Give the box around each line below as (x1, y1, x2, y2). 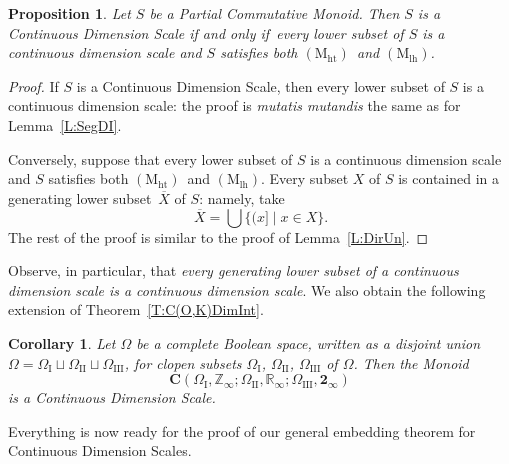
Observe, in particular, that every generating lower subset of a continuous (8, 260, 459, 281)
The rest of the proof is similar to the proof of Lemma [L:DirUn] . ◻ (8, 226, 429, 247)
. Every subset (260, 168, 349, 189)
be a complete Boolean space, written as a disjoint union (136, 332, 481, 353)
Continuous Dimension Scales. (8, 440, 192, 461)
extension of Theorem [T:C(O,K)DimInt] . (8, 299, 264, 320)
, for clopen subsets (124, 352, 242, 373)
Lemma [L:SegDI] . (8, 114, 122, 135)
